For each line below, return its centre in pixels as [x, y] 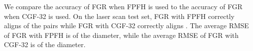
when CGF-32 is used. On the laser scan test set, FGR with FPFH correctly [119, 16]
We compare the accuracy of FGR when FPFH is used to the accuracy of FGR [123, 6]
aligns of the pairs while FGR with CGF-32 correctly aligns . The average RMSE [126, 25]
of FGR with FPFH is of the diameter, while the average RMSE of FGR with [121, 35]
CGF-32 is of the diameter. [45, 44]
